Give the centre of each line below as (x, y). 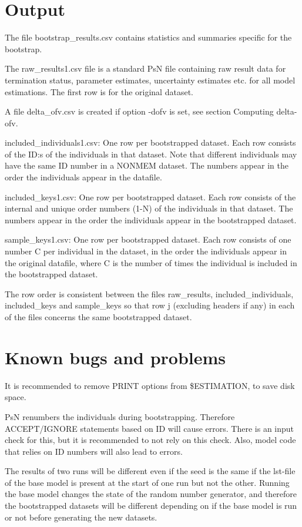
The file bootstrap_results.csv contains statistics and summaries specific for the (148, 37)
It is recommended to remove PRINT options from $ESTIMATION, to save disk (150, 385)
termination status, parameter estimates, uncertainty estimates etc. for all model (150, 80)
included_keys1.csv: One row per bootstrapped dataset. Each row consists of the (150, 197)
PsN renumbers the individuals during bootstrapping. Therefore (120, 416)
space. (16, 397)
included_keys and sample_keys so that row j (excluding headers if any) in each (150, 305)
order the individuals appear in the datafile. (83, 177)
